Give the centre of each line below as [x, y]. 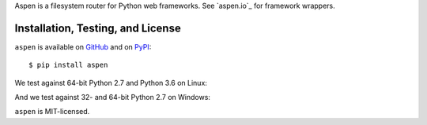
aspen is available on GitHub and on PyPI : [83, 46]
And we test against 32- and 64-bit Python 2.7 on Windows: [113, 97]
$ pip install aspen [68, 65]
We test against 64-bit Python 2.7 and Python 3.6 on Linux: [111, 83]
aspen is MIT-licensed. [52, 112]
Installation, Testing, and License [98, 28]
